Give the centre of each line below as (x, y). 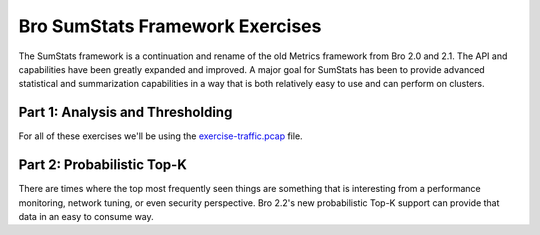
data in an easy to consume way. (86, 216)
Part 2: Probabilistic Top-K (102, 165)
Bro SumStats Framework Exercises (170, 26)
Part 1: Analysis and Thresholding (125, 112)
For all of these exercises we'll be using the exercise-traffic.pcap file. (161, 136)
